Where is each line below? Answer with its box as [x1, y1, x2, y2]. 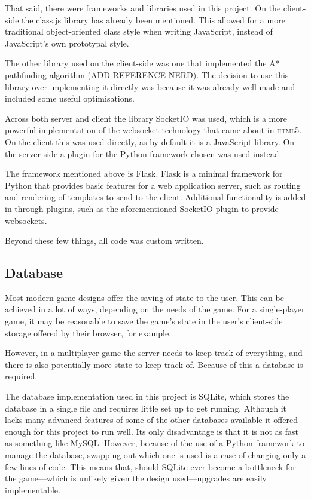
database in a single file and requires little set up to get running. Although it [5, 401, 287, 414]
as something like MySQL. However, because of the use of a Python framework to [5, 437, 304, 449]
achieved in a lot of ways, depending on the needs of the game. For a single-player [5, 303, 305, 315]
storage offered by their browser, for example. [5, 326, 172, 339]
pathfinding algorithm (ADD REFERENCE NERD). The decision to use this [5, 68, 289, 81]
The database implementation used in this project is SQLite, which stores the [5, 390, 289, 403]
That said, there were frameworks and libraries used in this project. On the [5, 2, 281, 14]
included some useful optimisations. [5, 92, 135, 105]
